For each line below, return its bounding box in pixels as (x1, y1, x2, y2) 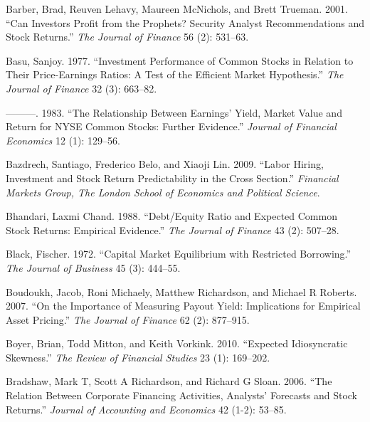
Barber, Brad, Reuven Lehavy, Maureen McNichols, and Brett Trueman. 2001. (6, 1, 348, 16)
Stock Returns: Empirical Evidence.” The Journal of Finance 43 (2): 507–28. (6, 222, 339, 237)
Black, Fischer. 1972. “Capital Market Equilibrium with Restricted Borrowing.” (6, 246, 351, 261)
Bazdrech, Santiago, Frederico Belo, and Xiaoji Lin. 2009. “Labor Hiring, (6, 157, 324, 172)
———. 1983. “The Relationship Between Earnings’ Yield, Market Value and (6, 105, 342, 120)
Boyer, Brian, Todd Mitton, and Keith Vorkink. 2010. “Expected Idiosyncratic (6, 336, 348, 351)
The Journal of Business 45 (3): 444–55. (6, 260, 181, 275)
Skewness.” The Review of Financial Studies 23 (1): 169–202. (6, 349, 270, 364)
